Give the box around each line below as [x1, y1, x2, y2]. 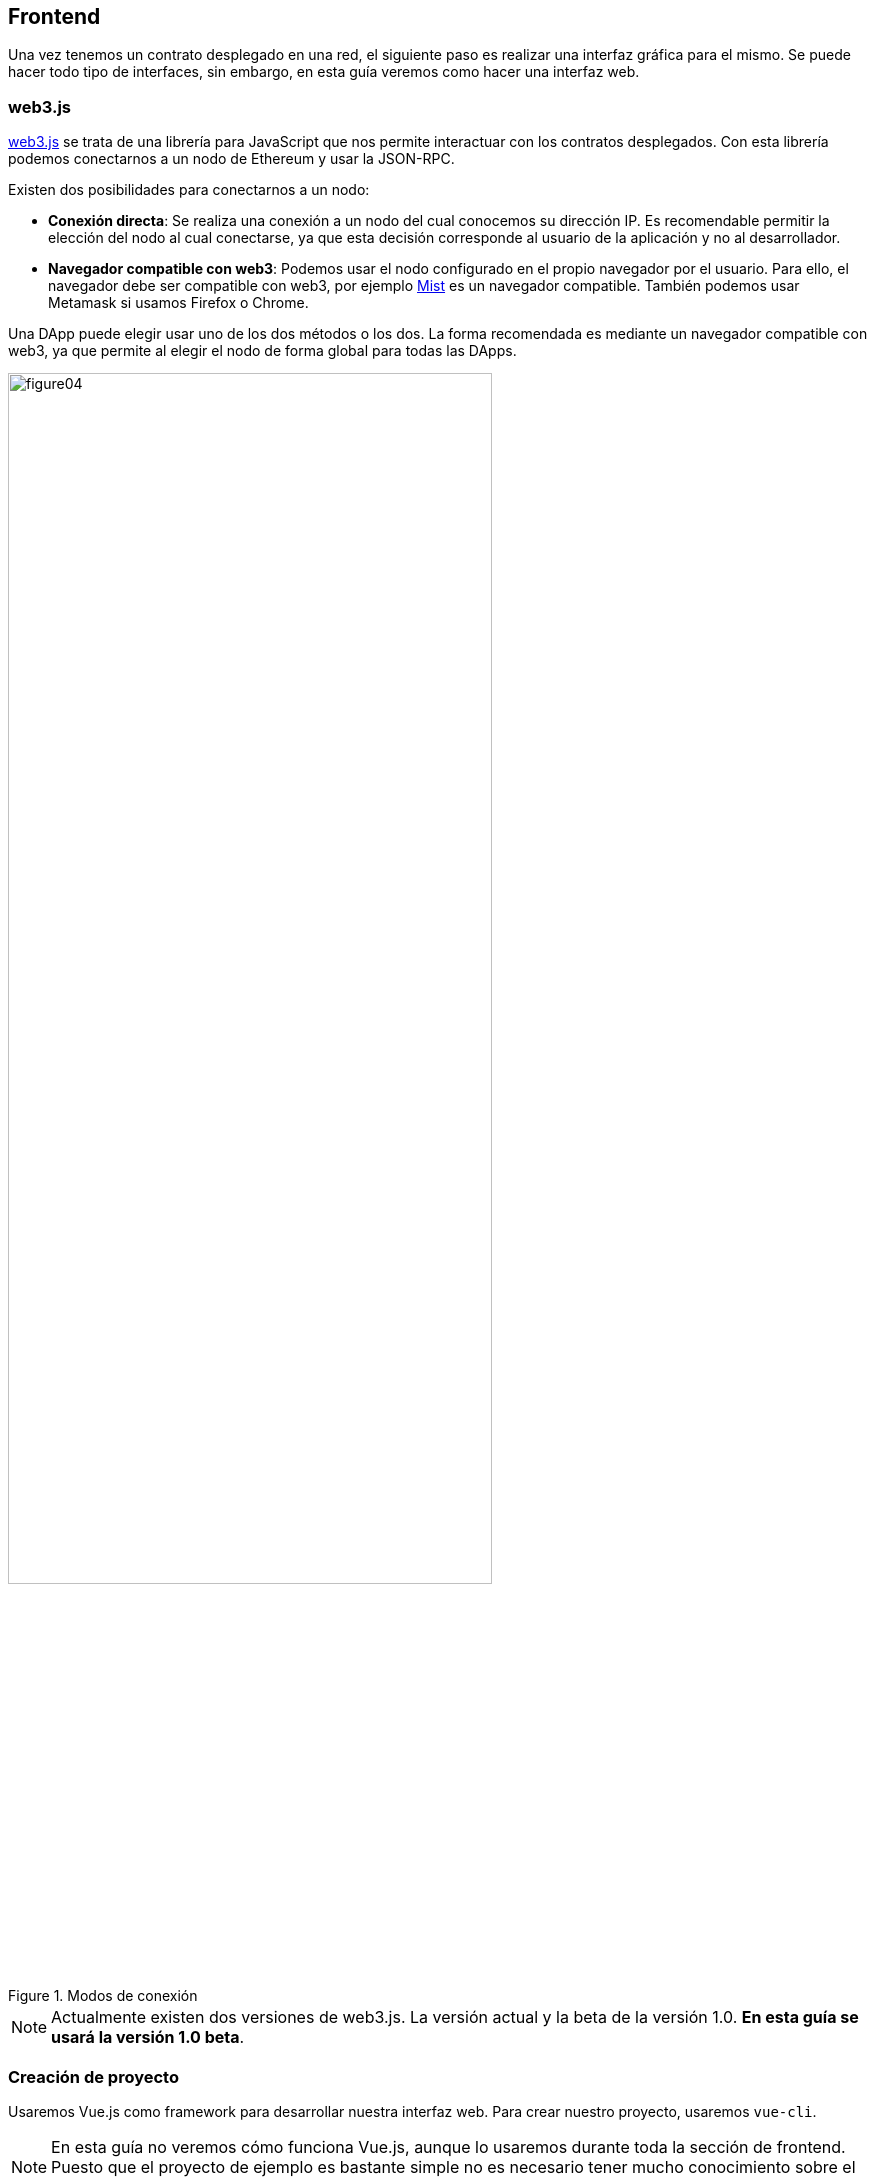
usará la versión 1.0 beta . [51, 2027, 245, 2048]
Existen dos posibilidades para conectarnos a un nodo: [8, 181, 370, 199]
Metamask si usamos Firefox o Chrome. [48, 294, 309, 312]
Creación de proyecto [8, 2066, 179, 2087]
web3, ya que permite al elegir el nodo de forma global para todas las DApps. [8, 342, 517, 360]
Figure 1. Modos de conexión [8, 1987, 198, 2005]
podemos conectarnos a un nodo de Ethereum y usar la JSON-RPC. [8, 150, 455, 168]
